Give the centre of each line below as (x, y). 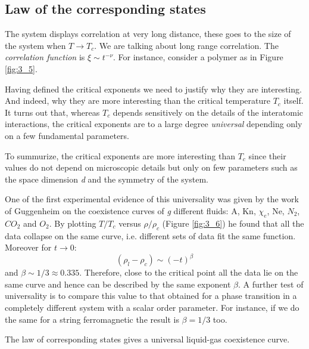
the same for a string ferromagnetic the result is (92, 319)
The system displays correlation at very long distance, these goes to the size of (148, 34)
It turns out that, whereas (52, 112)
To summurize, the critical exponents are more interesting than (120, 155)
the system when (35, 45)
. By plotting (73, 223)
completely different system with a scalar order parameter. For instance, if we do (152, 307)
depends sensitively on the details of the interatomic (208, 112)
